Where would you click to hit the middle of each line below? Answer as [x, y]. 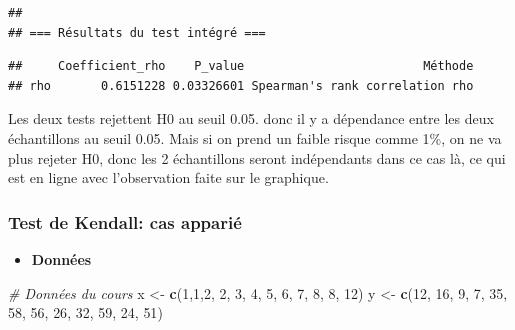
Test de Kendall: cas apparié [125, 221]
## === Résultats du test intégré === [137, 32]
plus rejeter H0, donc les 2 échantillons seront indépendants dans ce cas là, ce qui [257, 157]
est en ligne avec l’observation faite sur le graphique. [168, 177]
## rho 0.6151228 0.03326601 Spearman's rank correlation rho [241, 85]
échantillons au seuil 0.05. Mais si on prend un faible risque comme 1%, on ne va [255, 137]
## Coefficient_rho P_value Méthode [241, 66]
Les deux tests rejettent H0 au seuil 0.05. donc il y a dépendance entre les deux [251, 118]
